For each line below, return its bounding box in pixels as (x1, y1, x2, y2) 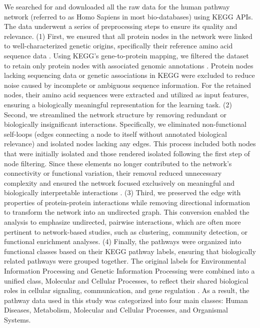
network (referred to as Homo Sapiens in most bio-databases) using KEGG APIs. (4, 11, 253, 21)
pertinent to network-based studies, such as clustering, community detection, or (4, 226, 248, 237)
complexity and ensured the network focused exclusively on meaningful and (4, 177, 235, 188)
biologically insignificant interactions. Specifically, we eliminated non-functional (4, 119, 246, 129)
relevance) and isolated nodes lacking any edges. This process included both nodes (4, 138, 256, 149)
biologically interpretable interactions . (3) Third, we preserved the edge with (4, 187, 241, 198)
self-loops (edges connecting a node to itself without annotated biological (4, 128, 227, 139)
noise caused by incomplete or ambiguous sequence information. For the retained (4, 79, 251, 90)
